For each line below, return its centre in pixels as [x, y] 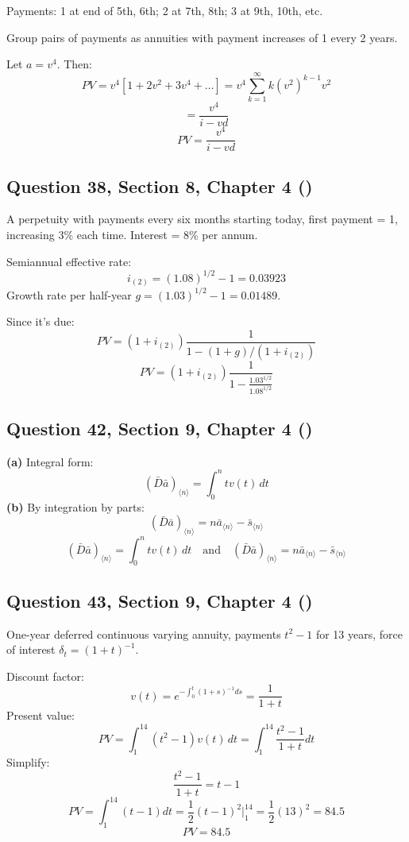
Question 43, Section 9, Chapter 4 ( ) [160, 600]
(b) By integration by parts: [75, 506]
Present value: [41, 715]
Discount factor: [45, 676]
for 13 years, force [359, 633]
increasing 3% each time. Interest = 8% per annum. [132, 234]
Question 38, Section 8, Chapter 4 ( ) [160, 185]
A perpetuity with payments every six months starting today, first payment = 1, [202, 219]
